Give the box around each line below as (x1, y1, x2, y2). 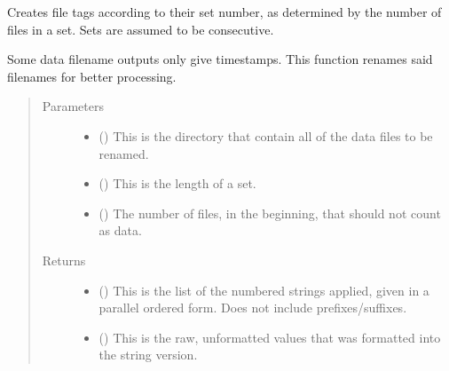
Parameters (42, 97, 104, 115)
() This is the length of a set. (98, 174, 256, 193)
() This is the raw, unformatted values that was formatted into (98, 328, 441, 346)
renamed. (98, 144, 149, 162)
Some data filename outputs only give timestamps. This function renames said (7, 50, 433, 68)
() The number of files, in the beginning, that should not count (98, 203, 441, 222)
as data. (98, 221, 142, 240)
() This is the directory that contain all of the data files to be (98, 126, 433, 145)
